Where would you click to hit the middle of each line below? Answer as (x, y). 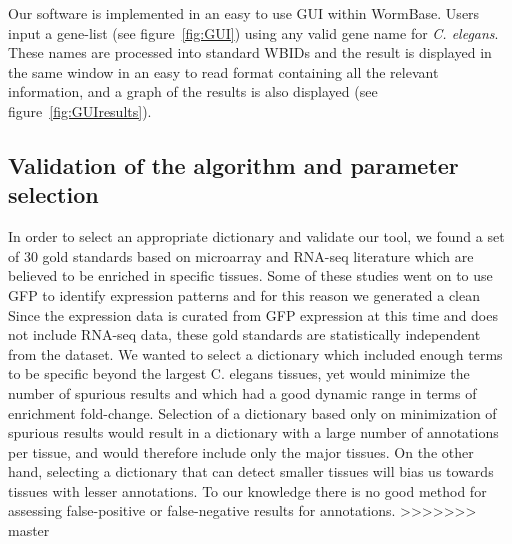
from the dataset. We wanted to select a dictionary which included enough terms (255, 353)
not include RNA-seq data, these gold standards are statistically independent (244, 334)
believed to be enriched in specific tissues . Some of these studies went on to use (250, 275)
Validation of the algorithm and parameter (233, 164)
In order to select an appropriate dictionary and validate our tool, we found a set (256, 236)
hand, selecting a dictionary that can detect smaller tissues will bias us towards (251, 471)
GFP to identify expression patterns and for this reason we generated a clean (244, 294)
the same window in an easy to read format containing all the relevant (223, 71)
